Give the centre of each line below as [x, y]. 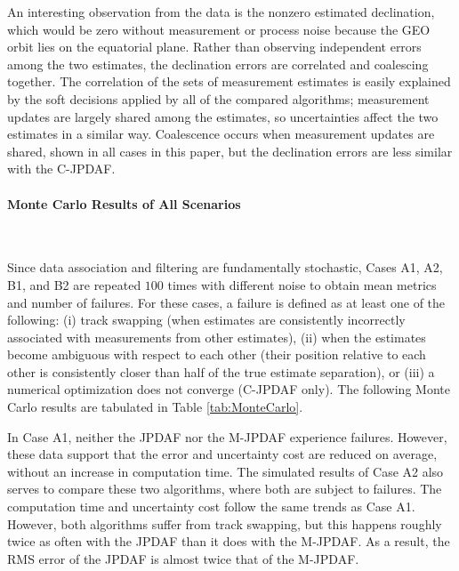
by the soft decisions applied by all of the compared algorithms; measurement [218, 98]
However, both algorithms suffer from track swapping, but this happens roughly [225, 523]
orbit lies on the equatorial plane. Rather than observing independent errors [214, 47]
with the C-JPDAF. [61, 169]
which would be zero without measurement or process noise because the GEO [219, 29]
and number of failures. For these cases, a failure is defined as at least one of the [226, 302]
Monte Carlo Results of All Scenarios [124, 203]
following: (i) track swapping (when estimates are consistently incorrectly [206, 320]
